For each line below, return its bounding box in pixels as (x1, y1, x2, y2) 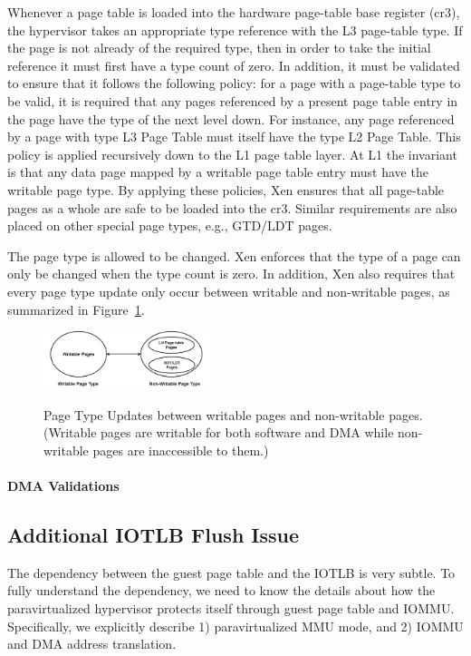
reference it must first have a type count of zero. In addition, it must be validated (7, 55, 460, 74)
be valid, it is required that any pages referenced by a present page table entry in (7, 91, 458, 110)
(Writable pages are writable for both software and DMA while (43, 423, 394, 442)
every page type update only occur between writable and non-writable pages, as (7, 281, 450, 300)
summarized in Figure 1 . (7, 299, 145, 318)
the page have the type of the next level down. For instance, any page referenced (7, 109, 455, 128)
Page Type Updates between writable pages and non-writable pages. (43, 405, 423, 424)
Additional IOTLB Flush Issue (7, 520, 300, 548)
